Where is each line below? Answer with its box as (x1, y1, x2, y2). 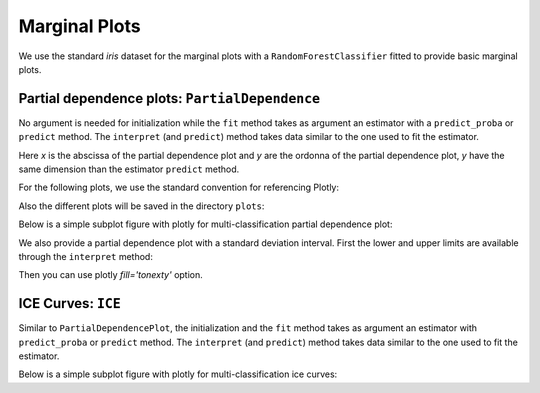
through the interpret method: (18, 250, 154, 262)
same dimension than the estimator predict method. (18, 163, 240, 175)
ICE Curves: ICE (18, 295, 122, 312)
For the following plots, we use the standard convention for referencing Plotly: (18, 181, 340, 194)
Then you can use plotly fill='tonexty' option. (18, 269, 204, 281)
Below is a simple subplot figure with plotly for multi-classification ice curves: (18, 368, 338, 380)
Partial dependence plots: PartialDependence (18, 90, 320, 107)
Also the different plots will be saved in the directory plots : (18, 200, 265, 212)
